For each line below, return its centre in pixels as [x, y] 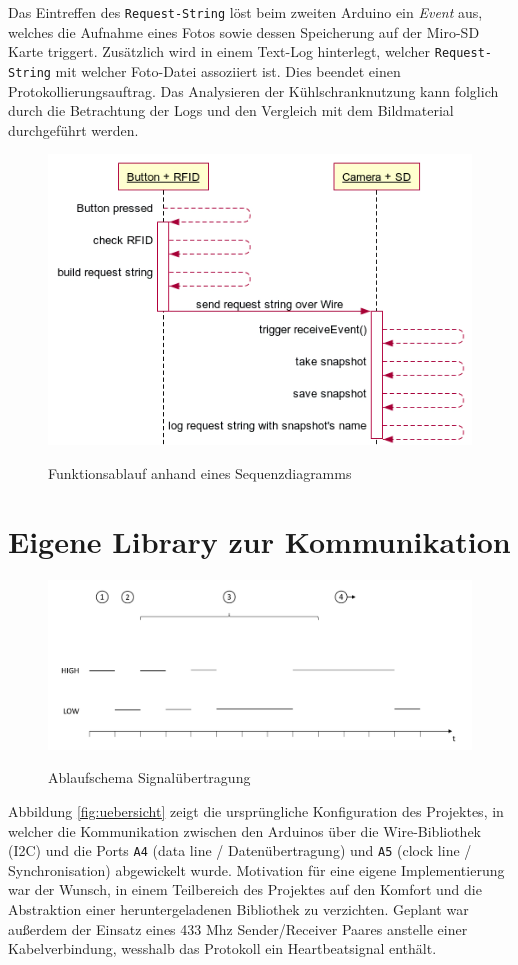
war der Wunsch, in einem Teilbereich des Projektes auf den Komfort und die [245, 889]
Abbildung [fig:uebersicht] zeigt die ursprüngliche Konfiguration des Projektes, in [256, 810]
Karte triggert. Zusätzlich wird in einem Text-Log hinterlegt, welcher [219, 51]
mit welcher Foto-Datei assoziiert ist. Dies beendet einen [228, 70]
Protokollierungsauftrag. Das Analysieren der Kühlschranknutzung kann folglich [253, 90]
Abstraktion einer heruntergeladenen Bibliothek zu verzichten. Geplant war [238, 908]
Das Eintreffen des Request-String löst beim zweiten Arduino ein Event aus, [245, 12]
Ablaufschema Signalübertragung [149, 777]
